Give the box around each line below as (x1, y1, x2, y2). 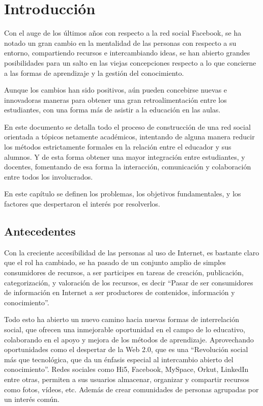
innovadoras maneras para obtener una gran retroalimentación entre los (4, 94, 227, 105)
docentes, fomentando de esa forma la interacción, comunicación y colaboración (4, 161, 251, 172)
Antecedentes (4, 223, 76, 239)
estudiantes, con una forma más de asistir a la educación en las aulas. (4, 104, 221, 115)
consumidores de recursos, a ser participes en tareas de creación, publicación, (4, 267, 244, 278)
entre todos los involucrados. (4, 171, 93, 182)
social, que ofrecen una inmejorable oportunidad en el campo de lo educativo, (4, 324, 245, 334)
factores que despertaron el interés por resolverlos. (4, 198, 160, 209)
